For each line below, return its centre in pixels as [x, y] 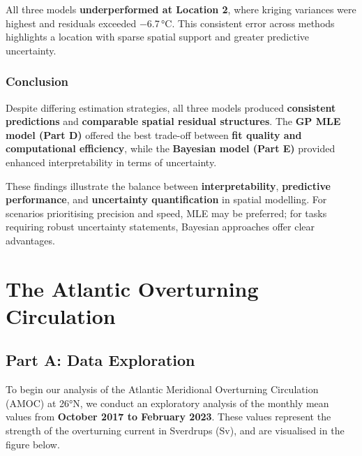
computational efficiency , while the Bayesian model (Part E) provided [171, 148]
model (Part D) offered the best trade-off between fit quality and [154, 134]
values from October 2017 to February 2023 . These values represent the [168, 417]
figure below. [33, 444]
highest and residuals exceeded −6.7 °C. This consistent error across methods [170, 23]
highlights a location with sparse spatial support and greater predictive [158, 37]
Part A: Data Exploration [100, 360]
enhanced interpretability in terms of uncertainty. [111, 162]
